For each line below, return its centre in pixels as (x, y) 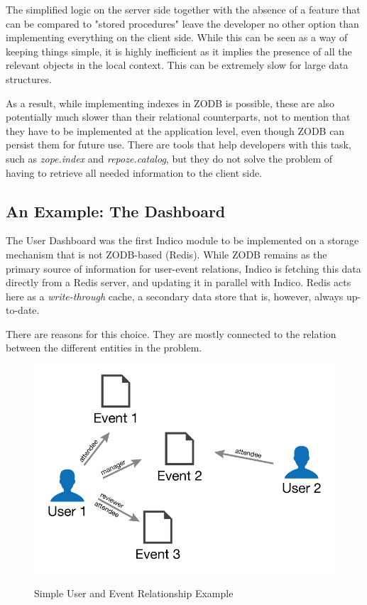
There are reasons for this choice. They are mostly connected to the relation (171, 333)
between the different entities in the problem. (104, 348)
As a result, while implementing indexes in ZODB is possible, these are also (170, 103)
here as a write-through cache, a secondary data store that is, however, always (175, 296)
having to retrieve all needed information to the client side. (134, 172)
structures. (29, 78)
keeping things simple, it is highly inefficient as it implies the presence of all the (179, 51)
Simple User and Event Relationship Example (134, 593)
